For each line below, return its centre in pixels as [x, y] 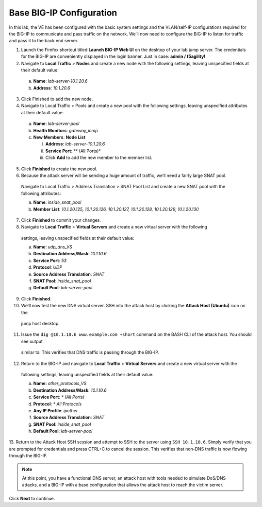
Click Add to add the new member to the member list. [99, 157]
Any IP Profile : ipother [56, 410]
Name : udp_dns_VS [53, 247]
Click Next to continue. [32, 498]
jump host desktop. [41, 323]
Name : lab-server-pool [56, 123]
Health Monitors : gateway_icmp [65, 130]
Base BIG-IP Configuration [63, 13]
